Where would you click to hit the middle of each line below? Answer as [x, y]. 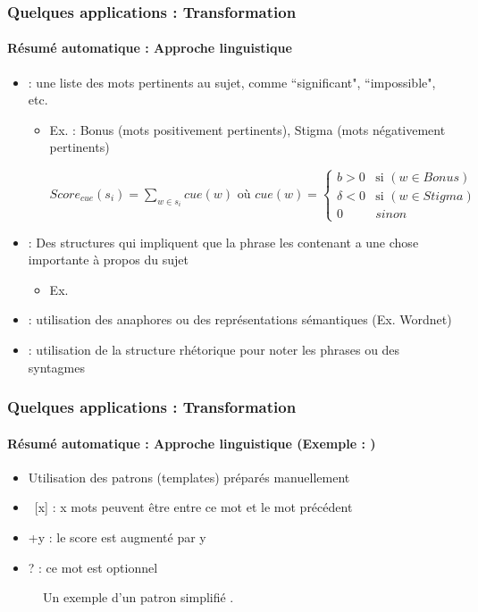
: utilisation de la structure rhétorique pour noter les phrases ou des [214, 349]
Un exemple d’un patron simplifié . [138, 597]
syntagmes [56, 367]
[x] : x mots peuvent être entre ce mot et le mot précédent [193, 507]
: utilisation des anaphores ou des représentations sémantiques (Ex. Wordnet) [240, 319]
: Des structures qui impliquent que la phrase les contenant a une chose [223, 242]
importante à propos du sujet [108, 260]
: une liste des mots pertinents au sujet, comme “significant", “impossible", [232, 82]
